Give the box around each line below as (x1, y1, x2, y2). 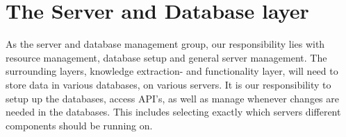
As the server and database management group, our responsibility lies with (6, 37, 325, 51)
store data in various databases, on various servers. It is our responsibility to (6, 77, 331, 91)
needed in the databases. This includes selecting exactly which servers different (6, 104, 341, 119)
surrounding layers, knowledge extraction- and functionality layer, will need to (6, 64, 338, 78)
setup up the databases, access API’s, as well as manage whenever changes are (6, 91, 339, 105)
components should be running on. (6, 118, 153, 132)
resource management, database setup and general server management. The (6, 50, 327, 64)
